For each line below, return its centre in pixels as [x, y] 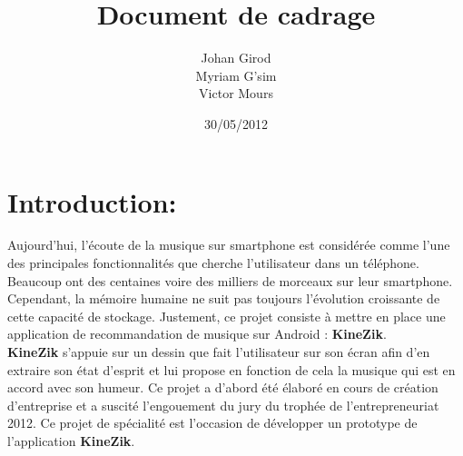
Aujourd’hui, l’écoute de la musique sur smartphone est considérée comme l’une [229, 245]
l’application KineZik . [71, 440]
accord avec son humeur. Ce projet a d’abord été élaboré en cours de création [223, 387]
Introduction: [92, 201]
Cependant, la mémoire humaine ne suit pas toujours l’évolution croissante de [224, 298]
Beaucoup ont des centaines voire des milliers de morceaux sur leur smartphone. [230, 280]
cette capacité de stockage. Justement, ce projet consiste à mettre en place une [227, 316]
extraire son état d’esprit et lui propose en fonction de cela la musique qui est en [231, 369]
